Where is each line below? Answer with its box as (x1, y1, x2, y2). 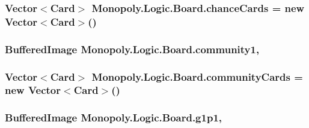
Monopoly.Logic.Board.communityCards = (91, 69, 303, 84)
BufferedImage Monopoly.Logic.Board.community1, (5, 41, 260, 56)
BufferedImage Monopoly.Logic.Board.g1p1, (5, 110, 222, 125)
